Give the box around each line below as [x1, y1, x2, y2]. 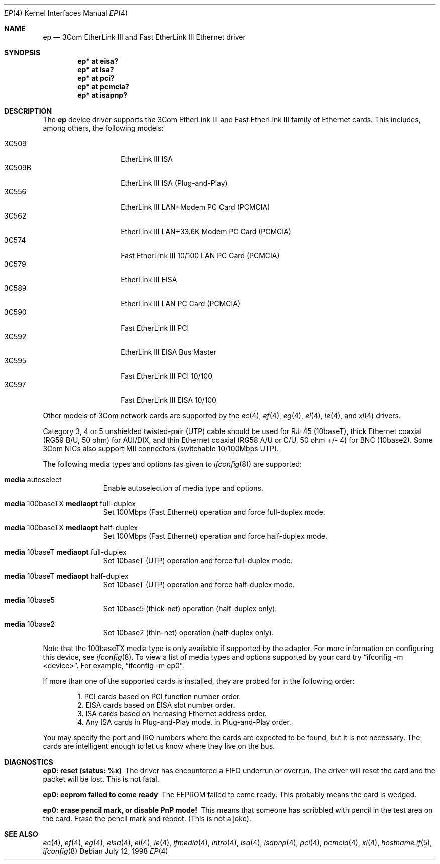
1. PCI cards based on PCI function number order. [77, 692, 241, 701]
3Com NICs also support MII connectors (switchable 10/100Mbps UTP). [43, 444, 279, 453]
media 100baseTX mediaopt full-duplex [4, 499, 136, 508]
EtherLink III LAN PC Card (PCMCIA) [121, 299, 241, 308]
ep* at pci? [77, 74, 115, 82]
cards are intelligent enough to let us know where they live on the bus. [43, 742, 275, 750]
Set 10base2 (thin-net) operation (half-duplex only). [103, 628, 274, 637]
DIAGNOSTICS [4, 758, 53, 766]
